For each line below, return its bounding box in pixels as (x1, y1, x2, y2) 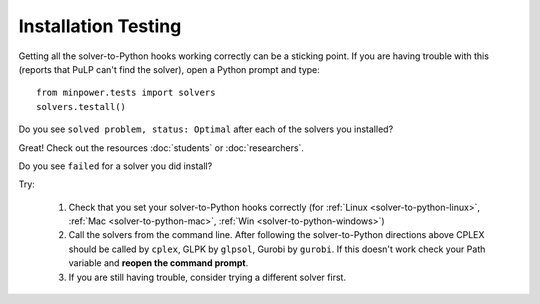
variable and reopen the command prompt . (68, 257, 249, 269)
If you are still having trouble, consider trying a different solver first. (68, 271, 347, 283)
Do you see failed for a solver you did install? (18, 160, 213, 172)
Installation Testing (18, 15, 182, 37)
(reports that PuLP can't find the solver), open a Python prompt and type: (18, 63, 320, 75)
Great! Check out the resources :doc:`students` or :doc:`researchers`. (18, 141, 305, 154)
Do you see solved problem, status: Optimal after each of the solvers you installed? (18, 123, 394, 135)
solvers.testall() (36, 101, 127, 112)
